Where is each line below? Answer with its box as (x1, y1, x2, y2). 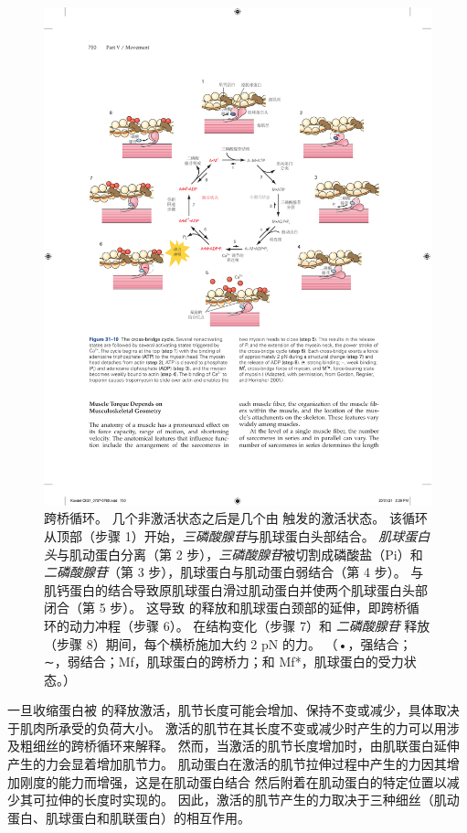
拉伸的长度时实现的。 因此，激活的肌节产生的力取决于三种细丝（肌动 (45, 790, 460, 809)
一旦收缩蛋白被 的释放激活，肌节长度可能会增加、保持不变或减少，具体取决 (7, 700, 460, 720)
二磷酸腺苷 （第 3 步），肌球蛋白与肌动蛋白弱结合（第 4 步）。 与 (44, 562, 424, 582)
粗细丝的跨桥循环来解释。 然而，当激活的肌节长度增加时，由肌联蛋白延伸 (19, 736, 460, 755)
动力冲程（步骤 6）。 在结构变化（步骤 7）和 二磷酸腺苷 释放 (69, 615, 430, 635)
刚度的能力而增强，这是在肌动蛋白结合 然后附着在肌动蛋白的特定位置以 (19, 772, 447, 791)
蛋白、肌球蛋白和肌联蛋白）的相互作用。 (7, 807, 250, 827)
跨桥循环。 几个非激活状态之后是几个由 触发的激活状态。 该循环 (44, 508, 428, 528)
